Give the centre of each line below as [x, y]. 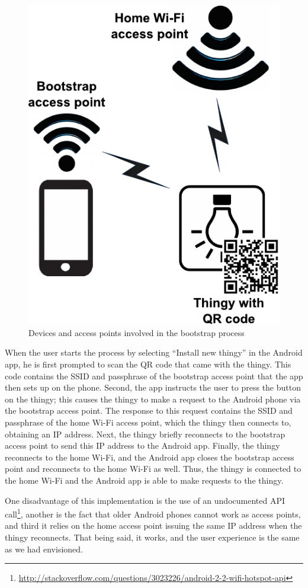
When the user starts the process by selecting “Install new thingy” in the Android [154, 352]
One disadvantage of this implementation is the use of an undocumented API [145, 500]
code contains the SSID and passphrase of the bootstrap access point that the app [154, 376]
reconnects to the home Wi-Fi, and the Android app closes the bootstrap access [150, 457]
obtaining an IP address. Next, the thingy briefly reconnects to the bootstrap [145, 434]
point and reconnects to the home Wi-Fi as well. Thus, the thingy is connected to [153, 469]
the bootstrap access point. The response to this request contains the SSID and [149, 410]
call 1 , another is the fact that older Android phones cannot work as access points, [153, 513]
